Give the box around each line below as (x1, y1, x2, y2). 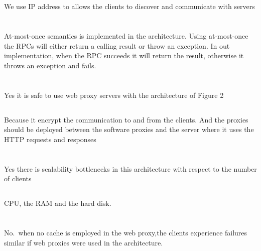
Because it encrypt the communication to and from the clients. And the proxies (4, 114, 248, 124)
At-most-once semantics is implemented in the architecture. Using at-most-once (4, 31, 248, 41)
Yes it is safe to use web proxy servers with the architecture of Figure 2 (4, 89, 224, 100)
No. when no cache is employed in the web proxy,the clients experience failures (4, 227, 247, 238)
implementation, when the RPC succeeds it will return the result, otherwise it (4, 50, 244, 61)
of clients (4, 173, 32, 184)
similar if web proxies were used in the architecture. (4, 237, 163, 247)
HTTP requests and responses (4, 134, 96, 144)
